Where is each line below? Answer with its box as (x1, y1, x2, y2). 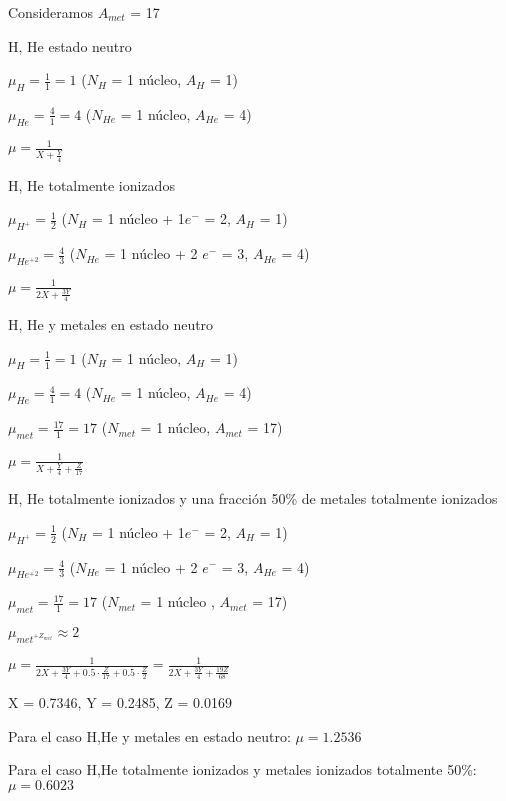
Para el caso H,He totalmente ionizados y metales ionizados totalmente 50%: (8, 759, 477, 780)
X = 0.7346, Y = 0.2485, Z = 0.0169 (8, 691, 232, 712)
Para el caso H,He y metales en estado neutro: (8, 725, 291, 746)
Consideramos (8, 2, 93, 22)
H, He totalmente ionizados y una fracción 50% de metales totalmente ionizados (8, 488, 498, 509)
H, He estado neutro (8, 35, 132, 56)
